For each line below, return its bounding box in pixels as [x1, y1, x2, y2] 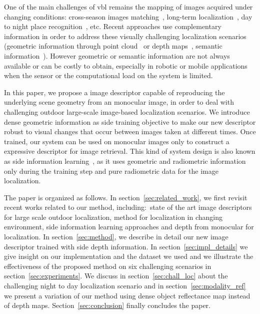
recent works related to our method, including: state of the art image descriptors [4, 202, 252, 212]
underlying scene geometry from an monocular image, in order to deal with [4, 97, 234, 107]
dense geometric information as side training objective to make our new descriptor [4, 116, 256, 127]
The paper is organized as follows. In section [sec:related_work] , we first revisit [4, 192, 247, 202]
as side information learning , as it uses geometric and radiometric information [4, 155, 246, 166]
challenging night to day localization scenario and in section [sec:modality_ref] [4, 280, 246, 291]
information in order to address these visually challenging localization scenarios [4, 31, 246, 41]
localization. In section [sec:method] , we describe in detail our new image [4, 231, 228, 242]
